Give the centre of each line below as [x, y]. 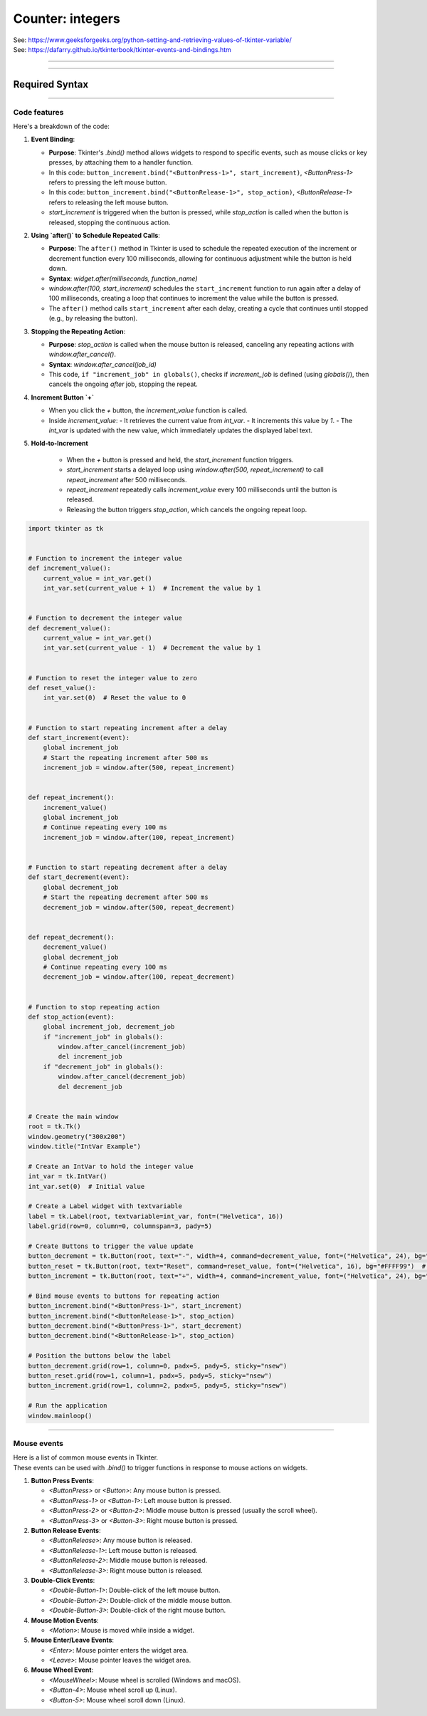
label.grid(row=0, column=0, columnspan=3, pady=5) [120, 1226]
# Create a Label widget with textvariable [105, 1206]
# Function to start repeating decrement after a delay [128, 868]
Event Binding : [53, 140]
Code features [38, 112]
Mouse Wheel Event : [62, 1670]
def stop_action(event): [72, 1016]
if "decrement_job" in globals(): [103, 1066]
